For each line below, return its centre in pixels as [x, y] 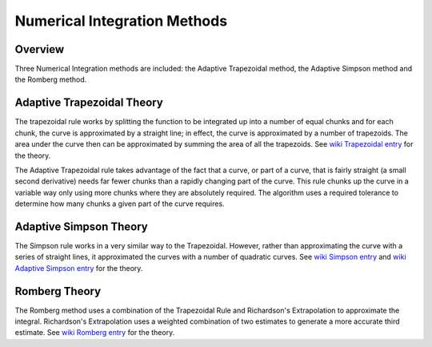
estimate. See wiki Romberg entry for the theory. [95, 333]
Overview [40, 49]
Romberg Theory [58, 291]
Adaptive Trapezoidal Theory [89, 103]
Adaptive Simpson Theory [81, 226]
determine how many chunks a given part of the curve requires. [120, 204]
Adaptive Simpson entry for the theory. [79, 268]
